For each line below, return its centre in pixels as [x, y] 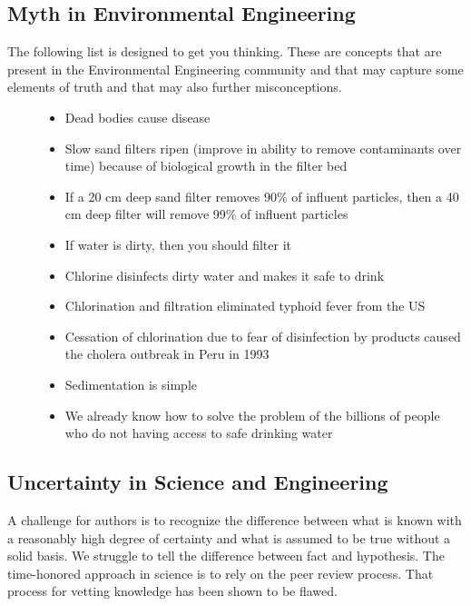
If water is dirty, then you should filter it [178, 244]
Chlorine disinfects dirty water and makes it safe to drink [225, 275]
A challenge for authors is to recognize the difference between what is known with [235, 519]
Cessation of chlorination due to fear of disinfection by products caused [263, 336]
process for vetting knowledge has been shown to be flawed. [172, 591]
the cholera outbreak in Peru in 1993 [167, 354]
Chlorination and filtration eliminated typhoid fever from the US [245, 306]
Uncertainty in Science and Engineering [198, 482]
